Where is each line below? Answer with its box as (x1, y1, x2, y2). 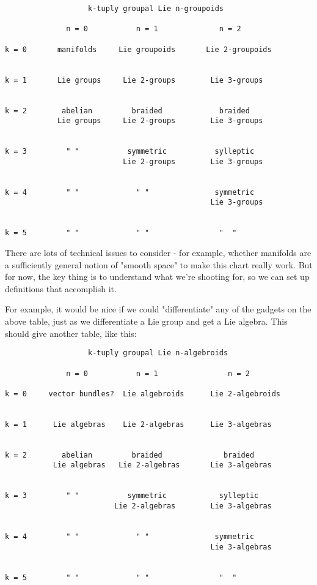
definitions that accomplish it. (5, 282, 117, 295)
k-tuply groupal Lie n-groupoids (88, 4, 224, 13)
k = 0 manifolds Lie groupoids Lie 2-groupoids (5, 45, 272, 54)
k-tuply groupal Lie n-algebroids (88, 349, 228, 358)
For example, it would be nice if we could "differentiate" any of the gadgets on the (5, 303, 312, 315)
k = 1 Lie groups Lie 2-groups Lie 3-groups (5, 75, 263, 85)
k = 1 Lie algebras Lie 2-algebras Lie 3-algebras (5, 420, 272, 429)
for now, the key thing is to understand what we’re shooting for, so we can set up (5, 270, 310, 283)
